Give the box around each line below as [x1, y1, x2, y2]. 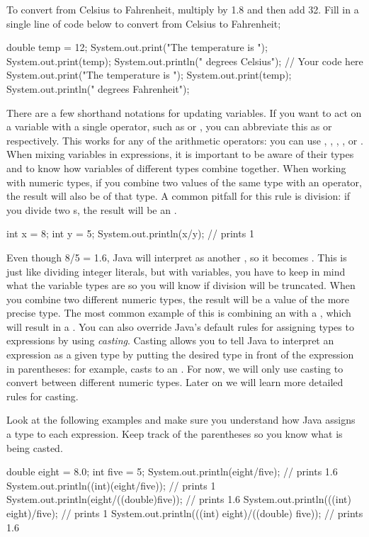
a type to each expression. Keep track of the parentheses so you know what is [6, 426, 343, 441]
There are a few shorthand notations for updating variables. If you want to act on [6, 105, 362, 120]
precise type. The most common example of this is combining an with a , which [6, 305, 351, 320]
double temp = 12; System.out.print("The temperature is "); [6, 40, 268, 55]
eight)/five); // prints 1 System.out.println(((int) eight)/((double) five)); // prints [6, 506, 363, 520]
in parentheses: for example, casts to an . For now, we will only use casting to [6, 361, 344, 375]
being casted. [6, 440, 63, 455]
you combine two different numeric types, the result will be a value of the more [6, 291, 350, 306]
